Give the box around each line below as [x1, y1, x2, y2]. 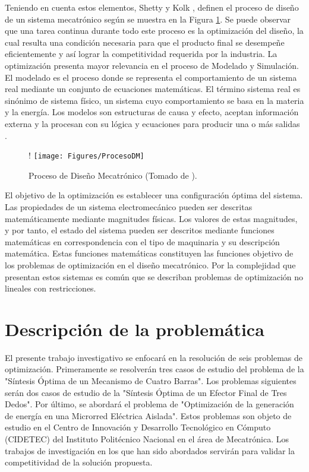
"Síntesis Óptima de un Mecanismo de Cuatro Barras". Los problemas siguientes [5, 375, 297, 387]
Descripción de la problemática [5, 316, 264, 341]
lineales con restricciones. [5, 282, 96, 294]
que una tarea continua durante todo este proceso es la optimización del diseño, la [5, 24, 304, 37]
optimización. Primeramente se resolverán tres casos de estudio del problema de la [5, 363, 304, 375]
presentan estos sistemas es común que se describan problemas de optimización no [5, 270, 304, 283]
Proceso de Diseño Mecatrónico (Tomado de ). [29, 169, 197, 181]
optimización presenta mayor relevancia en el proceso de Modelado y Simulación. [5, 59, 299, 71]
